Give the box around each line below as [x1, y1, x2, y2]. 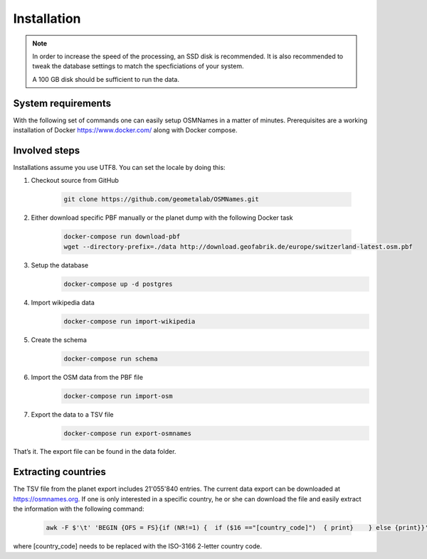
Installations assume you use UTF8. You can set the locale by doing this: [13, 163, 226, 171]
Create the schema [31, 335, 87, 344]
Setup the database [31, 260, 89, 270]
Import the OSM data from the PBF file [31, 373, 144, 381]
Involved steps [13, 144, 80, 156]
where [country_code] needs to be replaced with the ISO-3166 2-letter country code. [13, 542, 263, 550]
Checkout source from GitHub [31, 176, 119, 185]
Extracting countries [13, 466, 107, 478]
